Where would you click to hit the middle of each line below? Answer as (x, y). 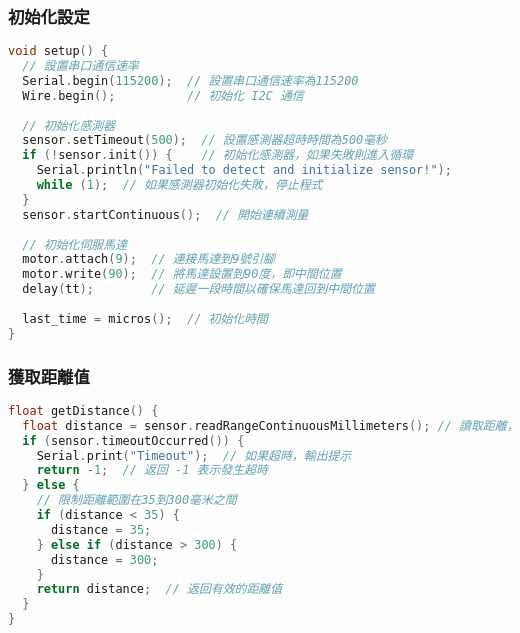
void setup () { (58, 51)
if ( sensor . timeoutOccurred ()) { (133, 440)
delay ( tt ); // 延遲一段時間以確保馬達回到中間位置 (198, 289)
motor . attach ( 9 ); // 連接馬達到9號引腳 (149, 259)
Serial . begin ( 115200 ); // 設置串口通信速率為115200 (190, 80)
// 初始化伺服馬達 (75, 244)
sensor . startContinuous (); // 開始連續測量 (165, 214)
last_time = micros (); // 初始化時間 (145, 318)
